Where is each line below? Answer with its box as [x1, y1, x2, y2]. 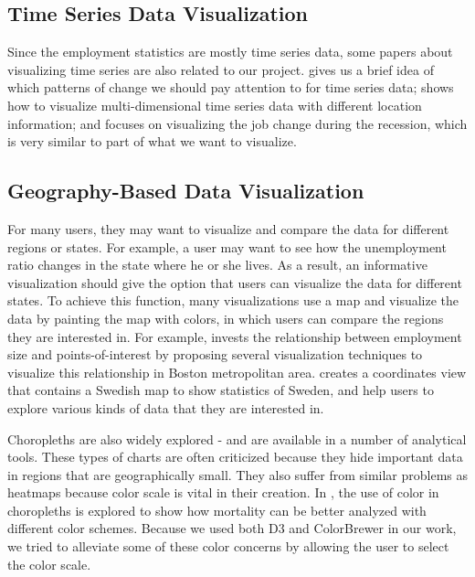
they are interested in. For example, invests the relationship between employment [7, 326, 462, 346]
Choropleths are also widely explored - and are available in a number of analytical [7, 429, 467, 448]
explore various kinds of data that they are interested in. [7, 398, 324, 417]
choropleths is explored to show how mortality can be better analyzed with [7, 500, 427, 519]
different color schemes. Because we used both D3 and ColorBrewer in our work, [7, 518, 457, 538]
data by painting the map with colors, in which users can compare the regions [7, 308, 444, 327]
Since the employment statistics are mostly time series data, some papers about [7, 42, 453, 61]
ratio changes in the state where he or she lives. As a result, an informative [7, 255, 427, 274]
